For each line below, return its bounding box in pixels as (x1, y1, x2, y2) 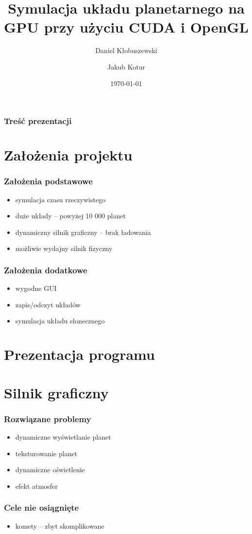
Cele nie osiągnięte (4, 501, 79, 514)
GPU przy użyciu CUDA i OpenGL (4, 17, 249, 37)
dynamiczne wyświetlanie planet (15, 431, 111, 442)
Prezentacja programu (4, 344, 155, 364)
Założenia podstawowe (4, 175, 93, 187)
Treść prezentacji (4, 115, 72, 127)
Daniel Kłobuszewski (95, 45, 157, 55)
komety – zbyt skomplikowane (15, 520, 104, 531)
